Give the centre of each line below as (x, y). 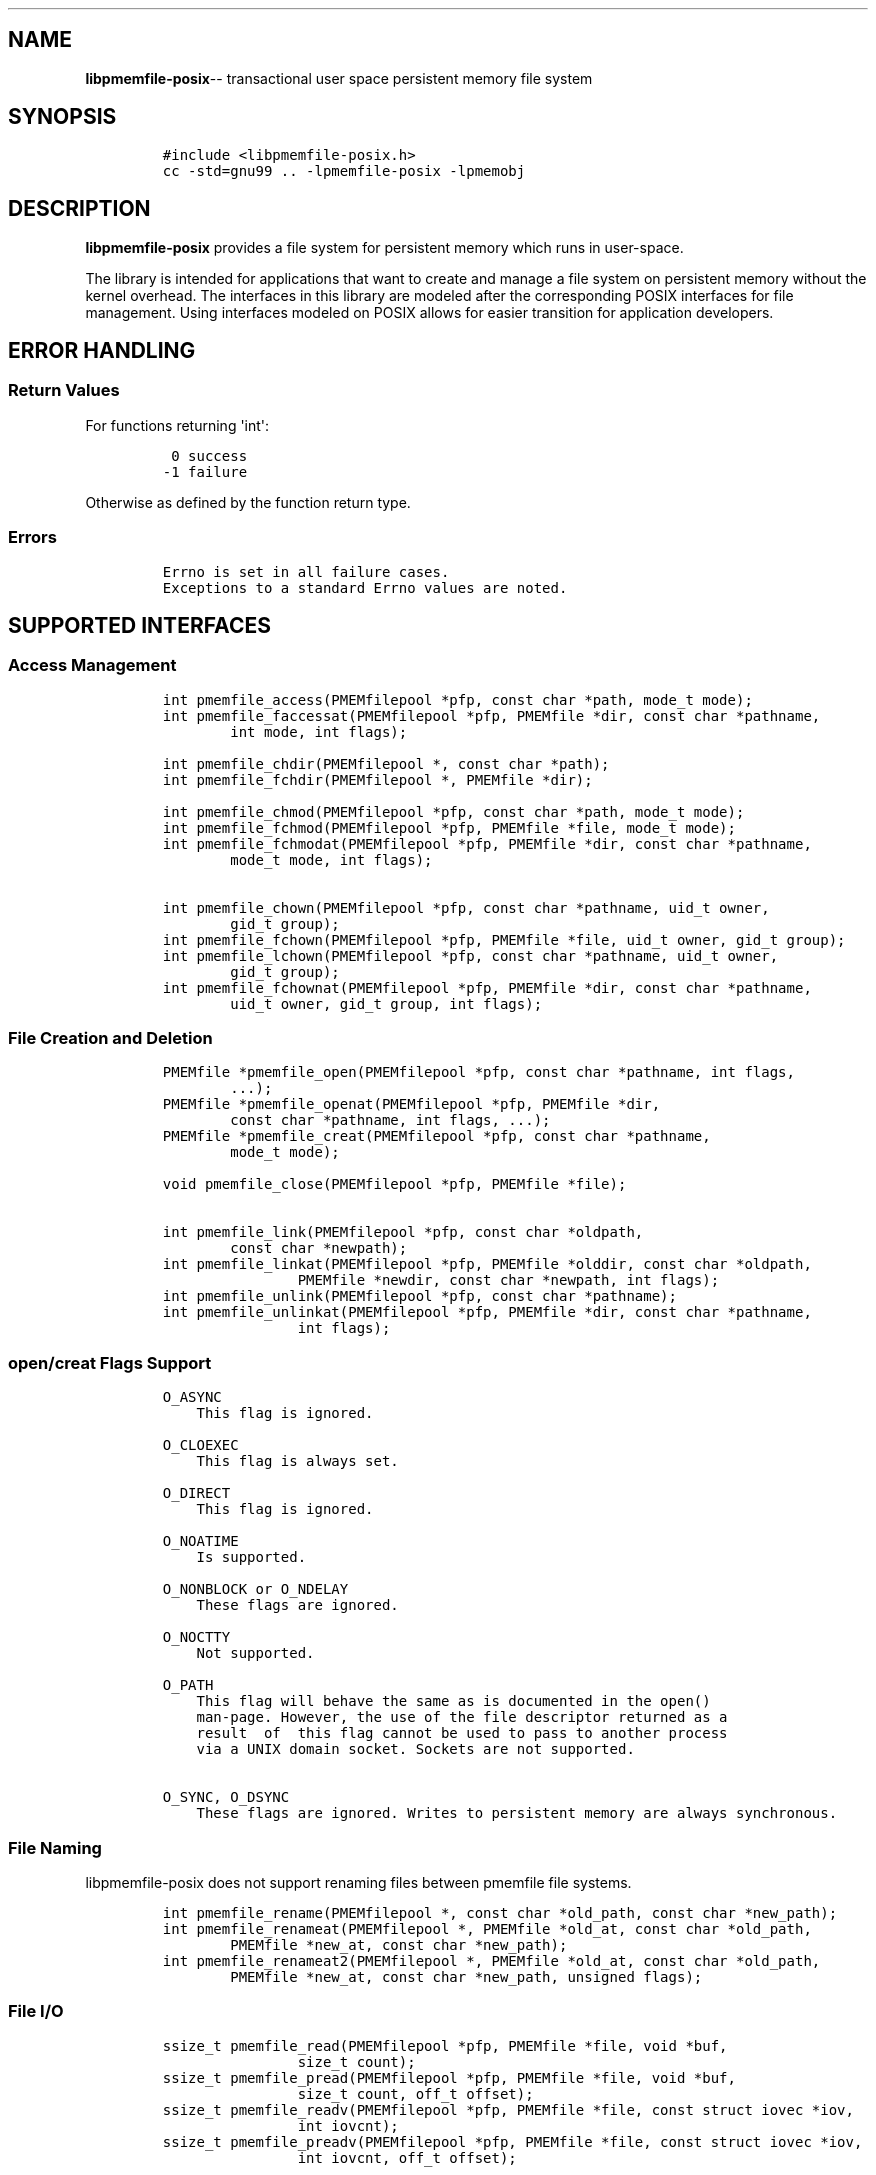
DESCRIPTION (79, 209)
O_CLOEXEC (200, 1445)
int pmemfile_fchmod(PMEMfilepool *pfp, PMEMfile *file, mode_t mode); (449, 827)
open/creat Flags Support (110, 1362)
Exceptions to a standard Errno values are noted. (365, 587)
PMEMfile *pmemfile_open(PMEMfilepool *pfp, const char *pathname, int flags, (478, 1072)
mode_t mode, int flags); (331, 859)
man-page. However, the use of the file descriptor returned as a (462, 1717)
